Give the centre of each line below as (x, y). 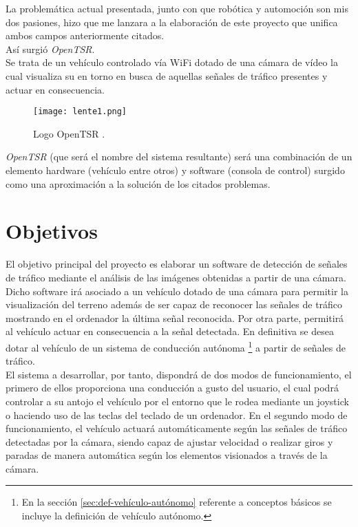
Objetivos (52, 231)
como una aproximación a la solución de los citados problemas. (138, 183)
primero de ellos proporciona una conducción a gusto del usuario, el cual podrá (172, 388)
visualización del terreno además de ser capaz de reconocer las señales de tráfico (174, 304)
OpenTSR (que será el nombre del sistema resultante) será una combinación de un (179, 157)
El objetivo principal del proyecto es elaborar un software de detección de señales (177, 264)
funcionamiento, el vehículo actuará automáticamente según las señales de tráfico (177, 428)
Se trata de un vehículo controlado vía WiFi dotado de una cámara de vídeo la (172, 62)
